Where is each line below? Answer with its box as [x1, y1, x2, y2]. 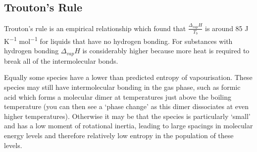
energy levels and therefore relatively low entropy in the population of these [4, 130, 234, 141]
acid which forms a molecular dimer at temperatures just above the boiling [4, 91, 231, 102]
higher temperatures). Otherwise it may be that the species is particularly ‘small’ [4, 111, 251, 121]
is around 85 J [205, 23, 249, 33]
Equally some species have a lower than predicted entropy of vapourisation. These [4, 72, 253, 82]
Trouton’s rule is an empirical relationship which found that [4, 23, 186, 33]
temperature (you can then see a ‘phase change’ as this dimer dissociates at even [4, 101, 249, 112]
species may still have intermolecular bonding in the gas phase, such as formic [4, 82, 241, 92]
